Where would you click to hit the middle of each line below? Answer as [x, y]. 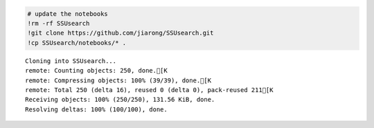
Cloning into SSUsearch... [71, 61]
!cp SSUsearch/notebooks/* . [77, 43]
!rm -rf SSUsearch [59, 23]
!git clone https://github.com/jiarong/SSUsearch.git [121, 33]
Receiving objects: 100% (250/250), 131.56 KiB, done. [120, 100]
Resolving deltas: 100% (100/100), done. [96, 109]
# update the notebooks [68, 13]
